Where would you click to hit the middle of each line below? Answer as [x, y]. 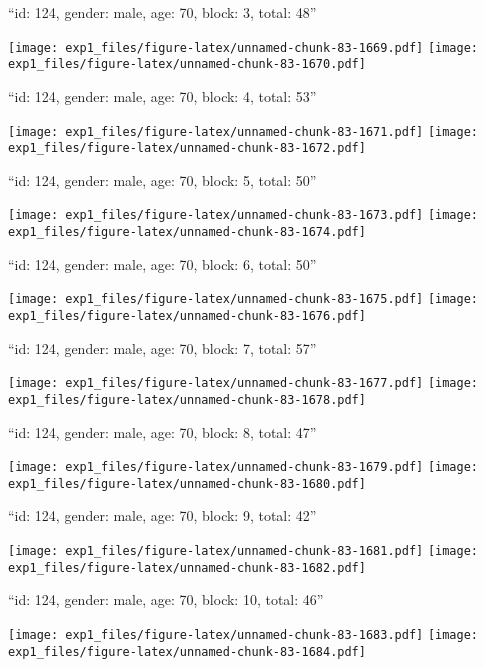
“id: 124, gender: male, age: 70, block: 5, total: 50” [162, 179]
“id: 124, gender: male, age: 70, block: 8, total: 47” [162, 431]
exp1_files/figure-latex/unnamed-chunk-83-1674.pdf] [187, 232]
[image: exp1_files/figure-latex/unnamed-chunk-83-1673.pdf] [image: [243, 215]
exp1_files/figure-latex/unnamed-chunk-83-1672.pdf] [187, 148]
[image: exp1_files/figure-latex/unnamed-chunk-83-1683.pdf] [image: [243, 634]
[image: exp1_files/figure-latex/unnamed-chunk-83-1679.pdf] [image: [243, 467]
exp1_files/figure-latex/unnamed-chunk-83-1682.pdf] [187, 567]
